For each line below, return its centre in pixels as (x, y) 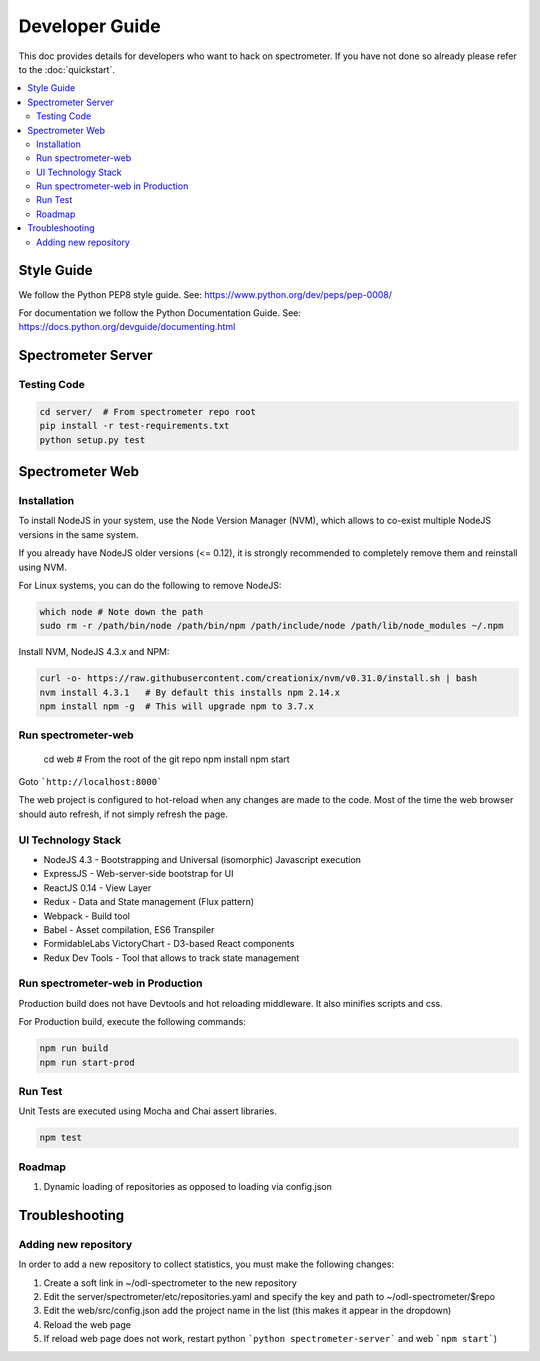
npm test (61, 1138)
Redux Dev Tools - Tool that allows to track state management (171, 957)
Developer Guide (89, 26)
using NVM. (42, 567)
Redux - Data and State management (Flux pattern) (149, 902)
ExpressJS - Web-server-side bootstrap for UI (138, 874)
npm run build (74, 1048)
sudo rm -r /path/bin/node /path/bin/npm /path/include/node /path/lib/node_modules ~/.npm (271, 626)
